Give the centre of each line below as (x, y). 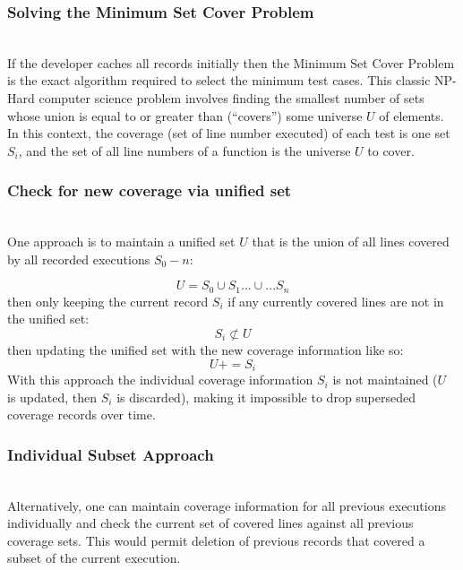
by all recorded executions (79, 259)
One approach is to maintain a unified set (121, 242)
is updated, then (52, 397)
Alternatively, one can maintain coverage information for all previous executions (227, 505)
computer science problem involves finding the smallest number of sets (231, 98)
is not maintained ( (385, 380)
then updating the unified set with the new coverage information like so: (206, 350)
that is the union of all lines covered (351, 242)
